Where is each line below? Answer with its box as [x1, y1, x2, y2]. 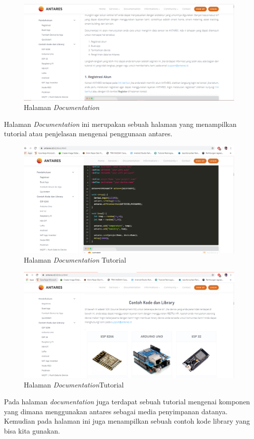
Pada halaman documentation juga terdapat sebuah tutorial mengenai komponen [4, 396, 250, 406]
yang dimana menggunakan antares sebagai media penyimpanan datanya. [4, 406, 228, 416]
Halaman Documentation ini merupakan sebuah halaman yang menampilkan [4, 118, 237, 129]
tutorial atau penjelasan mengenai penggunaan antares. [4, 128, 173, 139]
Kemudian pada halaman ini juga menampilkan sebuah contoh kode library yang [4, 416, 250, 426]
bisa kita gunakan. [4, 425, 60, 436]
